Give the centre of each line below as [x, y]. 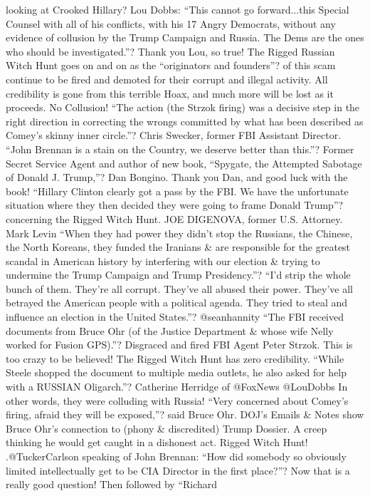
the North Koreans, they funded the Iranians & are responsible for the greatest [178, 247]
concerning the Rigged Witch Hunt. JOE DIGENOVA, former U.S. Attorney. [174, 218]
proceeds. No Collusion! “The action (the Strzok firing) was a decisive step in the [183, 107]
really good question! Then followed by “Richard [112, 484]
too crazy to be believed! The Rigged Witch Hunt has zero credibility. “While [175, 358]
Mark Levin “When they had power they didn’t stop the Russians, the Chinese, [179, 233]
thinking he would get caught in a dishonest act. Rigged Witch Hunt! [157, 442]
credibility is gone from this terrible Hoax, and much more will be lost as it [170, 93]
